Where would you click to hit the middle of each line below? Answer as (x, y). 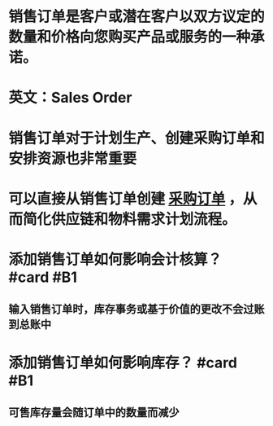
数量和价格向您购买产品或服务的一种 (130, 37)
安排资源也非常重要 (73, 158)
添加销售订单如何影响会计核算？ (115, 259)
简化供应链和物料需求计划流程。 (130, 219)
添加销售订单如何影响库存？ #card (123, 362)
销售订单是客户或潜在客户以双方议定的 (137, 17)
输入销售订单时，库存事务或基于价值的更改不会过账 (136, 309)
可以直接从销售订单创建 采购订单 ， (126, 198)
